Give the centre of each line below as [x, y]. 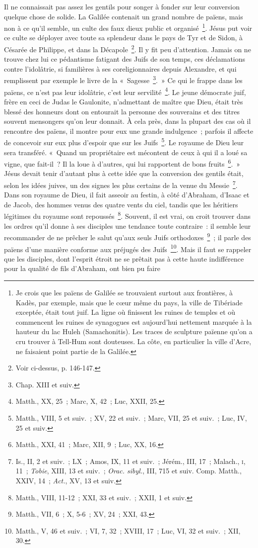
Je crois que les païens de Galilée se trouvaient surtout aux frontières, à [124, 292]
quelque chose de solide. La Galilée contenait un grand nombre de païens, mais [124, 16]
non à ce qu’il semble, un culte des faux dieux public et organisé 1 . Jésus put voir [128, 27]
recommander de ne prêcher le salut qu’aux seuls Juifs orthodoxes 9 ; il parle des [128, 236]
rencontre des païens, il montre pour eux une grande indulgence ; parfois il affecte [129, 131]
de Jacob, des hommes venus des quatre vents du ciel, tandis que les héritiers [121, 204]
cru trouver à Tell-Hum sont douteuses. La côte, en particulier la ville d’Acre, [133, 341]
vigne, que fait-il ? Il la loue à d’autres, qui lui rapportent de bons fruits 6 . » [122, 163]
